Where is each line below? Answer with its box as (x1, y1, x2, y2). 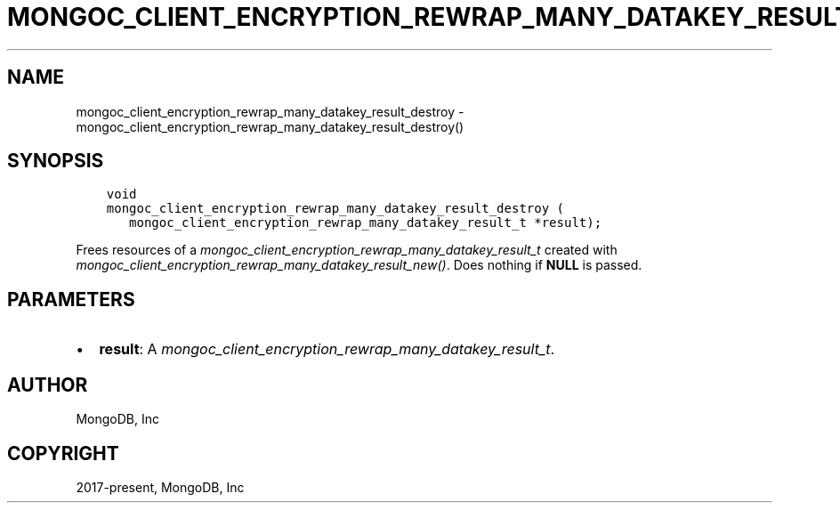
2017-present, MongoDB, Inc (76, 479, 245, 495)
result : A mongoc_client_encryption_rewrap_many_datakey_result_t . (99, 340, 555, 359)
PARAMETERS (7, 287, 135, 311)
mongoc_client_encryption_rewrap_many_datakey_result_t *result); (129, 215, 602, 231)
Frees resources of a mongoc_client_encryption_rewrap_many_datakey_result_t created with (76, 242, 618, 258)
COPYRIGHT (7, 441, 119, 465)
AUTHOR (7, 373, 88, 396)
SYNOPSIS (7, 150, 104, 173)
